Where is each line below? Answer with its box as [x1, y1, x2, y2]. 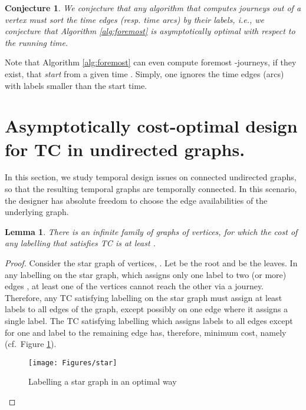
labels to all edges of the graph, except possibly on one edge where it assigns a [5, 303, 288, 315]
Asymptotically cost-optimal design [5, 114, 298, 138]
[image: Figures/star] [28, 358, 117, 367]
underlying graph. [5, 206, 69, 218]
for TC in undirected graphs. [5, 137, 245, 161]
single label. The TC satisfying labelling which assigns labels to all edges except [5, 315, 293, 326]
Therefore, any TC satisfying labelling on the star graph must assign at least [5, 291, 282, 303]
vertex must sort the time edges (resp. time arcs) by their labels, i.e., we [5, 13, 265, 25]
